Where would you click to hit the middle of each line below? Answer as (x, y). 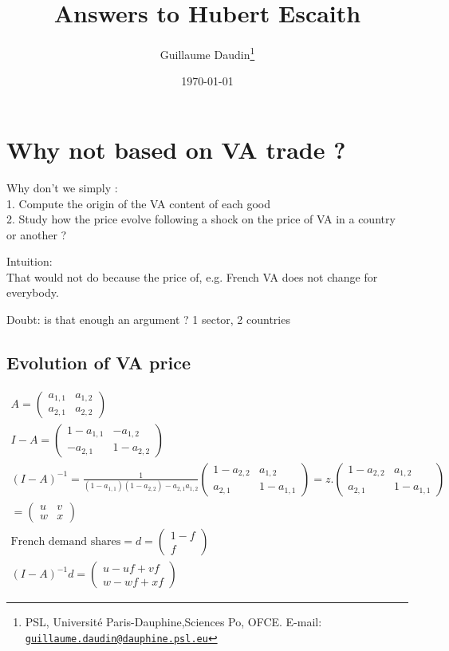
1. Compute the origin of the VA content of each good (138, 203)
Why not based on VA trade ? (176, 149)
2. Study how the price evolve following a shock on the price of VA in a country (201, 219)
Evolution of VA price (98, 363)
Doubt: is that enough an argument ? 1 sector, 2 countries (148, 320)
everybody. (33, 292)
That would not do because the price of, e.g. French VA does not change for (192, 276)
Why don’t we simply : (62, 187)
